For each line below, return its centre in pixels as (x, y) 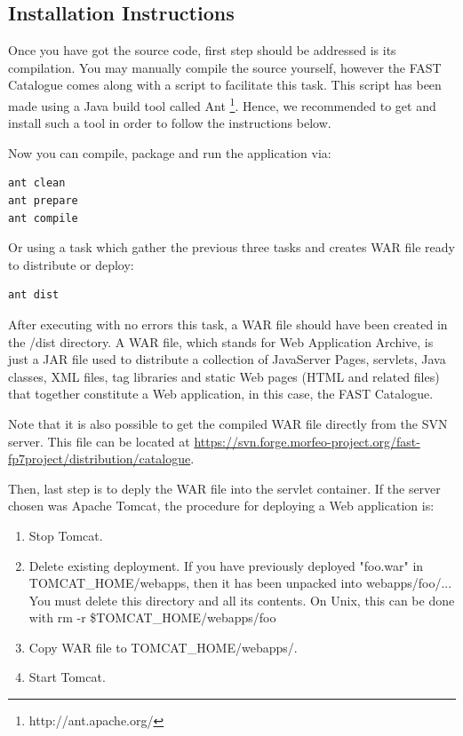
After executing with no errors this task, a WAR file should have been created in (228, 324)
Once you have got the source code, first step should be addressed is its (202, 50)
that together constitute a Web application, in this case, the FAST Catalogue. (221, 394)
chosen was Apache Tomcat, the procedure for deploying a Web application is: (221, 506)
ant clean (37, 183)
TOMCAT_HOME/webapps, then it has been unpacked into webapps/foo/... (240, 583)
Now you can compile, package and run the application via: (170, 152)
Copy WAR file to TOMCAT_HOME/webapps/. (163, 647)
